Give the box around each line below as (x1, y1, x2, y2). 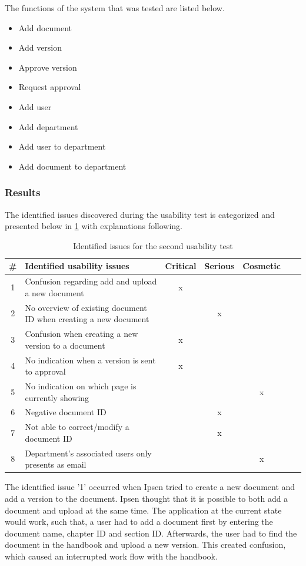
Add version (18, 41, 62, 54)
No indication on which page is (25, 379, 137, 392)
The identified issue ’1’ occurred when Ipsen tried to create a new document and (5, 481, 295, 493)
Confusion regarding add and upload (25, 275, 157, 287)
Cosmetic (242, 260, 281, 272)
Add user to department (18, 140, 106, 153)
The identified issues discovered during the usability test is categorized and (5, 208, 275, 220)
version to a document (25, 339, 105, 351)
